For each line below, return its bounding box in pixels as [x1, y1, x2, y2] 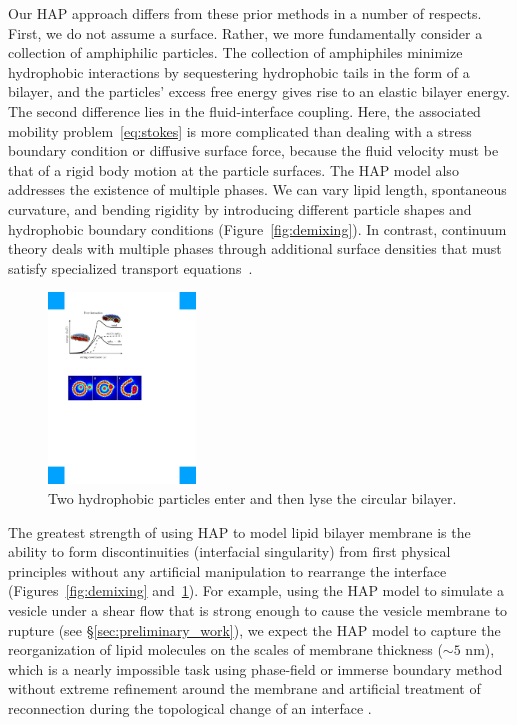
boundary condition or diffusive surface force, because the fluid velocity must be [8, 140, 499, 161]
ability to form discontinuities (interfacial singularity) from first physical [8, 541, 451, 562]
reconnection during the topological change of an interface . [8, 697, 372, 718]
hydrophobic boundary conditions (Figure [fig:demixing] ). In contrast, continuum [8, 218, 507, 239]
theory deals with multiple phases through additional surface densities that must [8, 238, 502, 259]
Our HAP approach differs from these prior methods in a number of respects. [8, 3, 482, 23]
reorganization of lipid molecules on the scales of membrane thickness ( [8, 639, 443, 660]
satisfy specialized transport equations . [8, 257, 253, 278]
